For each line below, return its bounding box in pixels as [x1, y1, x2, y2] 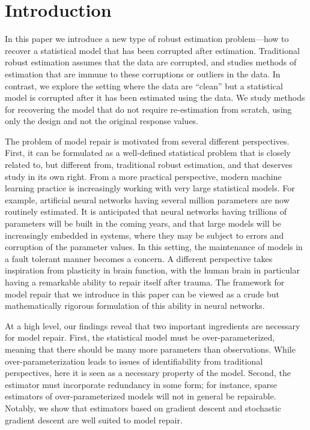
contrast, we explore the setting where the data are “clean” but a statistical [5, 79, 283, 92]
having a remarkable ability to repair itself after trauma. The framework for [5, 276, 285, 288]
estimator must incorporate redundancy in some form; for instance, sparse [5, 378, 278, 390]
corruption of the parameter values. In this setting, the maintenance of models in [5, 240, 303, 253]
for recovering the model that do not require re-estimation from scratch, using [5, 103, 292, 115]
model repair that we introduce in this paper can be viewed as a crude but [5, 287, 279, 300]
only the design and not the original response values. [5, 115, 199, 127]
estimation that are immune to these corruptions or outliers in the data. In [5, 67, 281, 80]
